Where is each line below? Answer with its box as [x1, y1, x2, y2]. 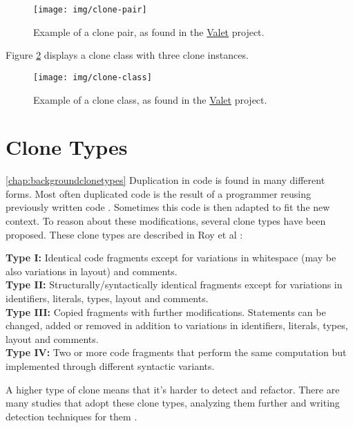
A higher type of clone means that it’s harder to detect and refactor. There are [6, 382, 340, 396]
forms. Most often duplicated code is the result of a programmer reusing [6, 186, 312, 201]
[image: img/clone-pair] [33, 5, 147, 15]
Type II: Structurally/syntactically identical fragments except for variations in [6, 277, 343, 292]
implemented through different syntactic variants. [6, 358, 215, 373]
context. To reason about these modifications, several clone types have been [6, 214, 326, 227]
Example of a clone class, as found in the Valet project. [33, 92, 267, 106]
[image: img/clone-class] [33, 72, 152, 82]
